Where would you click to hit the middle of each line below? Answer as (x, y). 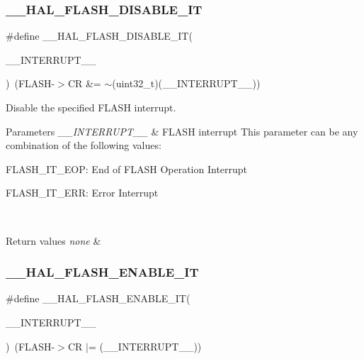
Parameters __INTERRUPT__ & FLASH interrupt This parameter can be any (182, 131)
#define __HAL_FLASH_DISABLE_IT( (99, 36)
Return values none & (53, 240)
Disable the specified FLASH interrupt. (91, 107)
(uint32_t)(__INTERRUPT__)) (186, 83)
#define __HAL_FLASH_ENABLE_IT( (98, 298)
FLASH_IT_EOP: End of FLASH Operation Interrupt (127, 169)
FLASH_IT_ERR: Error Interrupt (82, 193)
